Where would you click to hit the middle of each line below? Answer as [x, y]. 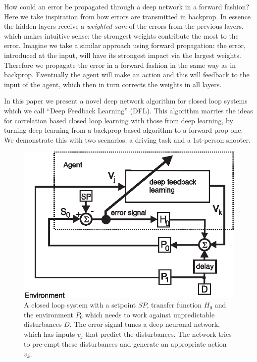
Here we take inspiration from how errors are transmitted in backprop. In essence [128, 16]
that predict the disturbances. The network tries [158, 334]
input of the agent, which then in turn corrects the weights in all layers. [113, 84]
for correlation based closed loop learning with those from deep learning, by [119, 120]
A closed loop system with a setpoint [80, 305]
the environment [49, 314]
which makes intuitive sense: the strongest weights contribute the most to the [121, 35]
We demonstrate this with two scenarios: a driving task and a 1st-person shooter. [127, 139]
